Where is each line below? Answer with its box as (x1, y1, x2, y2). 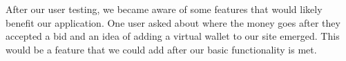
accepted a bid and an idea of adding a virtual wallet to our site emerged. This (6, 29, 340, 43)
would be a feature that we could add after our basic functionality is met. (6, 42, 317, 56)
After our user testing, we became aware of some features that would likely (6, 2, 323, 16)
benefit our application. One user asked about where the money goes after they (6, 15, 340, 29)
